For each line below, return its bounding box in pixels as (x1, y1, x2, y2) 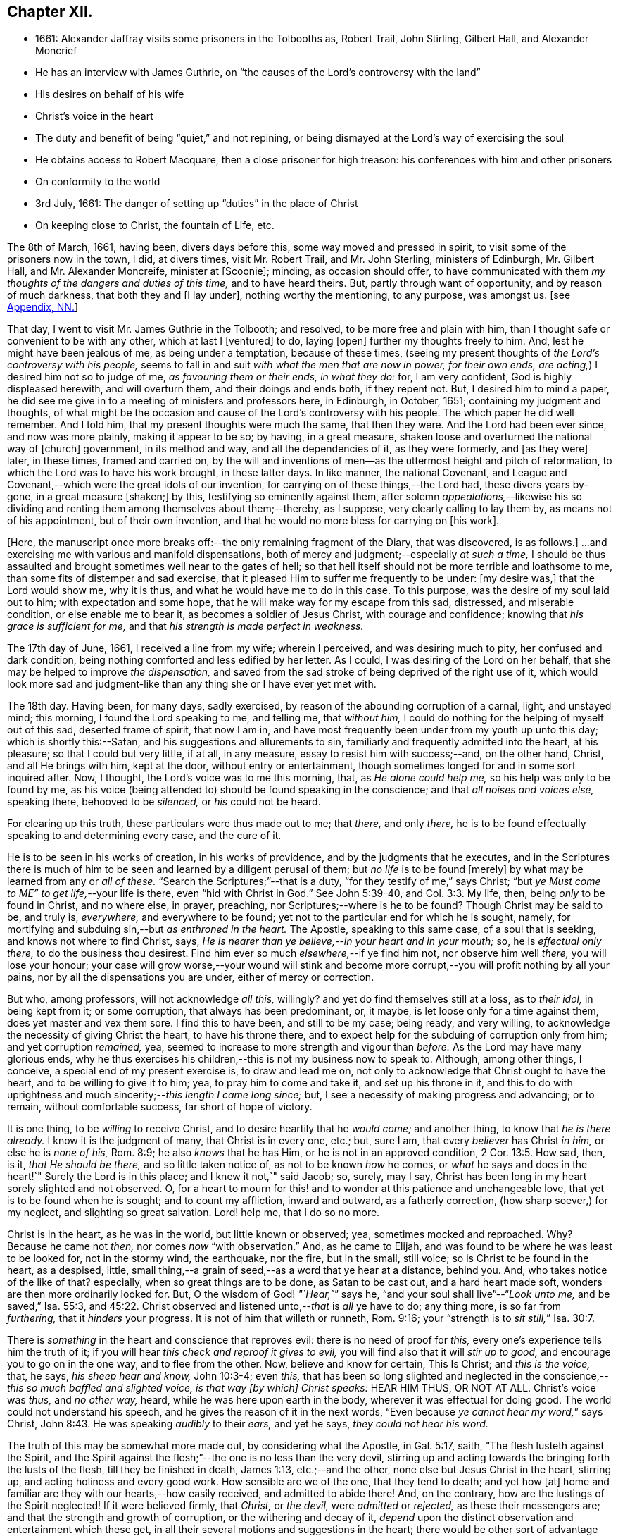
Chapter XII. (7, 3, 93, 20)
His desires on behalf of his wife (35, 88, 184, 101)
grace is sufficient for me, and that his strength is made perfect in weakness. (7, 620, 364, 633)
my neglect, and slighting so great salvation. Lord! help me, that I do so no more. (7, 1206, 380, 1219)
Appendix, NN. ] (7, 301, 79, 314)
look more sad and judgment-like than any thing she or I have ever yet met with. (7, 678, 377, 690)
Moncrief (35, 44, 77, 57)
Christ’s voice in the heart (35, 110, 153, 123)
